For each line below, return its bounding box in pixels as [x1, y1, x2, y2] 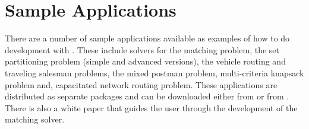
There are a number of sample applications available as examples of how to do [5, 32, 290, 44]
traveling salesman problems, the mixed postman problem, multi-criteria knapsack [5, 66, 304, 79]
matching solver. [5, 113, 65, 125]
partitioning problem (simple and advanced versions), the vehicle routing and [5, 55, 286, 67]
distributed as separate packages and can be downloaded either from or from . [5, 90, 289, 102]
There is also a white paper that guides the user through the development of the [5, 101, 298, 114]
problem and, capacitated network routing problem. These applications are [5, 78, 278, 91]
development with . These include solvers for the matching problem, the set [5, 43, 279, 56]
